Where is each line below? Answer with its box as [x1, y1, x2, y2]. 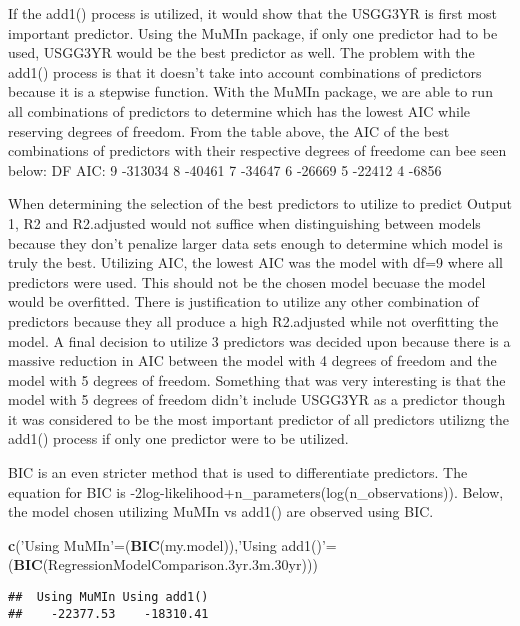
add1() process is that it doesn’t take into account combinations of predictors [8, 61, 482, 82]
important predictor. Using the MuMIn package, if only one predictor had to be [8, 22, 498, 43]
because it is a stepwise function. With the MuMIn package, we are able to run [8, 81, 493, 102]
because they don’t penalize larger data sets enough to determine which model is [8, 232, 503, 253]
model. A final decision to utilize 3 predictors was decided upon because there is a [8, 330, 511, 351]
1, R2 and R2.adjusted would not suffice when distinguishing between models [8, 212, 481, 233]
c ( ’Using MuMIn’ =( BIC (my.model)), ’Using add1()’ [8, 534, 326, 555]
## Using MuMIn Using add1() [8, 590, 209, 605]
